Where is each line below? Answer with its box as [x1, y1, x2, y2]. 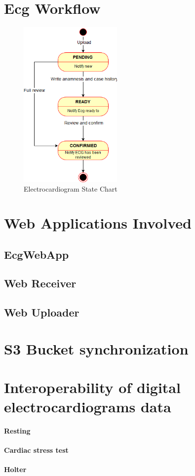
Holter [4, 464, 27, 475]
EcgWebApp [4, 246, 69, 262]
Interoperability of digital [4, 377, 181, 397]
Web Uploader [4, 305, 79, 320]
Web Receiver [4, 276, 77, 291]
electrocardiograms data [4, 397, 171, 417]
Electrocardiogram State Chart [24, 184, 117, 194]
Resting [4, 426, 31, 436]
